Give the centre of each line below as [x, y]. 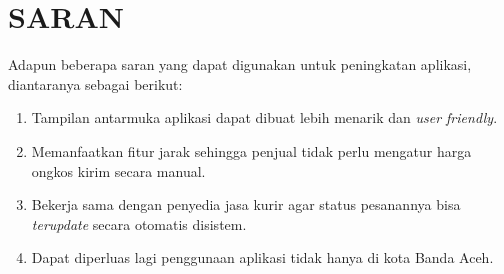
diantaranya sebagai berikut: [95, 83]
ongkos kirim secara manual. [118, 170]
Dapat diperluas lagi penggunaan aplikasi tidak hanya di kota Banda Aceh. [262, 257]
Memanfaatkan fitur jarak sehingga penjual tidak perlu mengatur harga [251, 150]
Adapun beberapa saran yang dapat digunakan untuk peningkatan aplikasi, [240, 64]
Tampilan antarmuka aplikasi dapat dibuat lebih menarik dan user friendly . [264, 117]
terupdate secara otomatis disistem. [139, 223]
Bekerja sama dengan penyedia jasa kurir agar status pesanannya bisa [246, 204]
